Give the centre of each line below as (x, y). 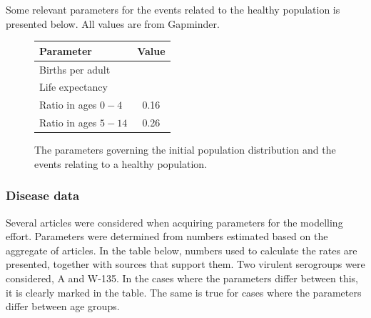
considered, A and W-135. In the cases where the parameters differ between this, (182, 278)
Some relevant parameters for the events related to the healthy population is (173, 9)
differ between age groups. (63, 306)
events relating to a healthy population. (121, 163)
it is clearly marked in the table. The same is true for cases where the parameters (184, 292)
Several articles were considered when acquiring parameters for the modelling (174, 222)
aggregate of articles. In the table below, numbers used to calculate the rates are (182, 250)
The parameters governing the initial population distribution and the (185, 150)
